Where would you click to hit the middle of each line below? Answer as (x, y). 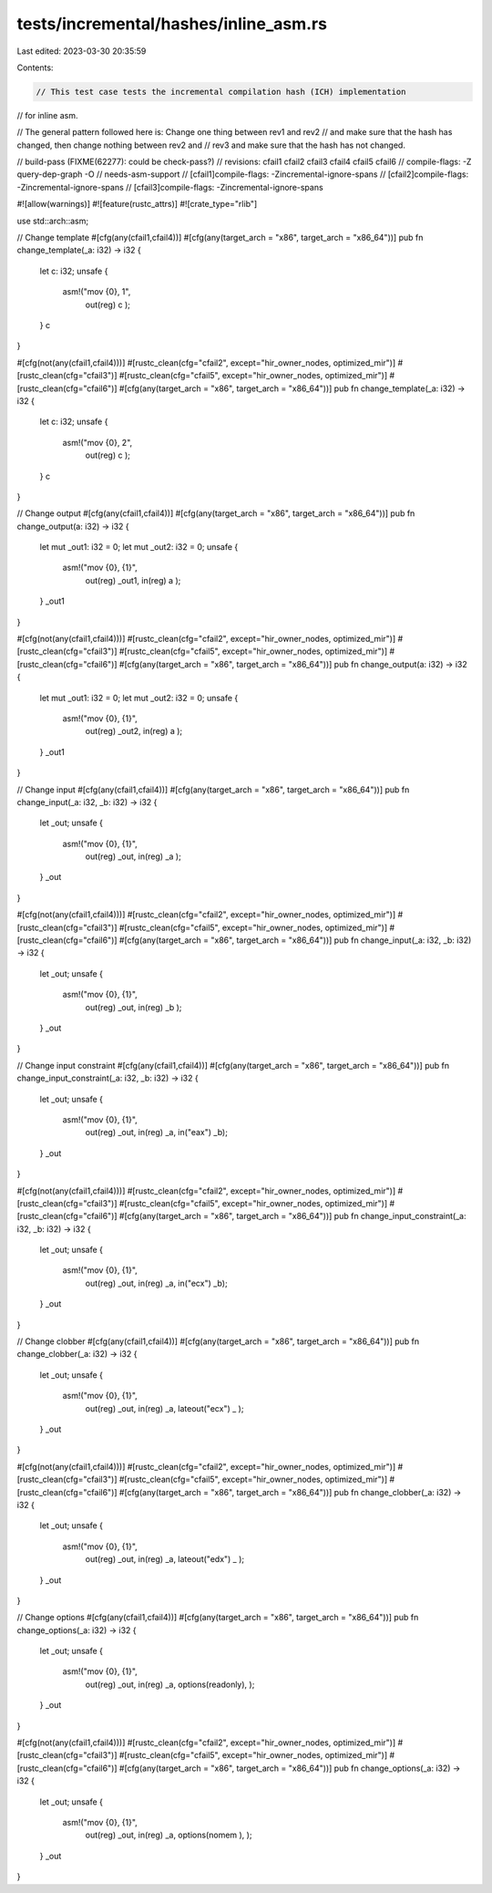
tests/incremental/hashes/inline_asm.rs (172, 24)
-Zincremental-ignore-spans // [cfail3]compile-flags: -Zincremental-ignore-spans (170, 187)
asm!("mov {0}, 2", (97, 442)
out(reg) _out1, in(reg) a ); (133, 580)
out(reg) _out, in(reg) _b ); (133, 1007)
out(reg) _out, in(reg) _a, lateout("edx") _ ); (165, 1559)
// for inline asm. (47, 115)
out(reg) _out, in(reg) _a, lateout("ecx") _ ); (164, 1408)
